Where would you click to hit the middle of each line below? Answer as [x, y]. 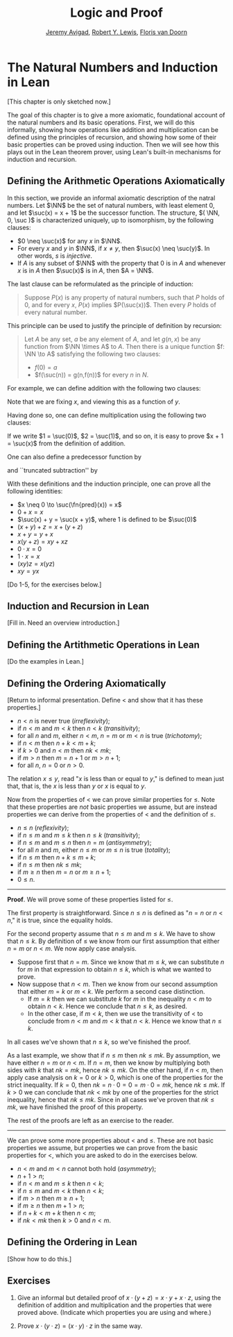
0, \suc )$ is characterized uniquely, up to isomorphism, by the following [110, 220]
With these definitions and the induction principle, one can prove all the [109, 484]
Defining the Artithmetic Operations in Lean [103, 645]
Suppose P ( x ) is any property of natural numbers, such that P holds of [124, 297]
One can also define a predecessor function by [75, 457]
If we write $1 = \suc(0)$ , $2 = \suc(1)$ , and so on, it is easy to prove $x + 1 [115, 436]
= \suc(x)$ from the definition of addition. [67, 443]
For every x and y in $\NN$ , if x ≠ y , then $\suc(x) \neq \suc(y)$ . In [113, 248]
